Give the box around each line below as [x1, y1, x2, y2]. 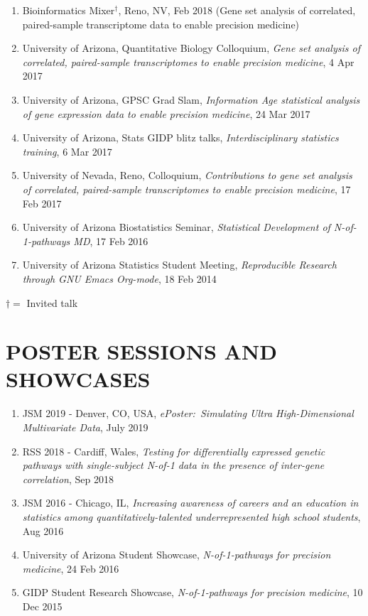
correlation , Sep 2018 [22, 471, 114, 486]
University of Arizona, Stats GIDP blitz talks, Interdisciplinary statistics [22, 130, 339, 145]
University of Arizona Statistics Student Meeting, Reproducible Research [22, 257, 337, 272]
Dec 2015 [22, 598, 63, 613]
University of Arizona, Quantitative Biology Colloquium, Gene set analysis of [22, 40, 360, 55]
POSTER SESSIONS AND [6, 337, 277, 366]
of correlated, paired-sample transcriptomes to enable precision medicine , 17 [22, 181, 351, 196]
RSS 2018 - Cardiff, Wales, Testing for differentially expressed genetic [22, 443, 325, 458]
